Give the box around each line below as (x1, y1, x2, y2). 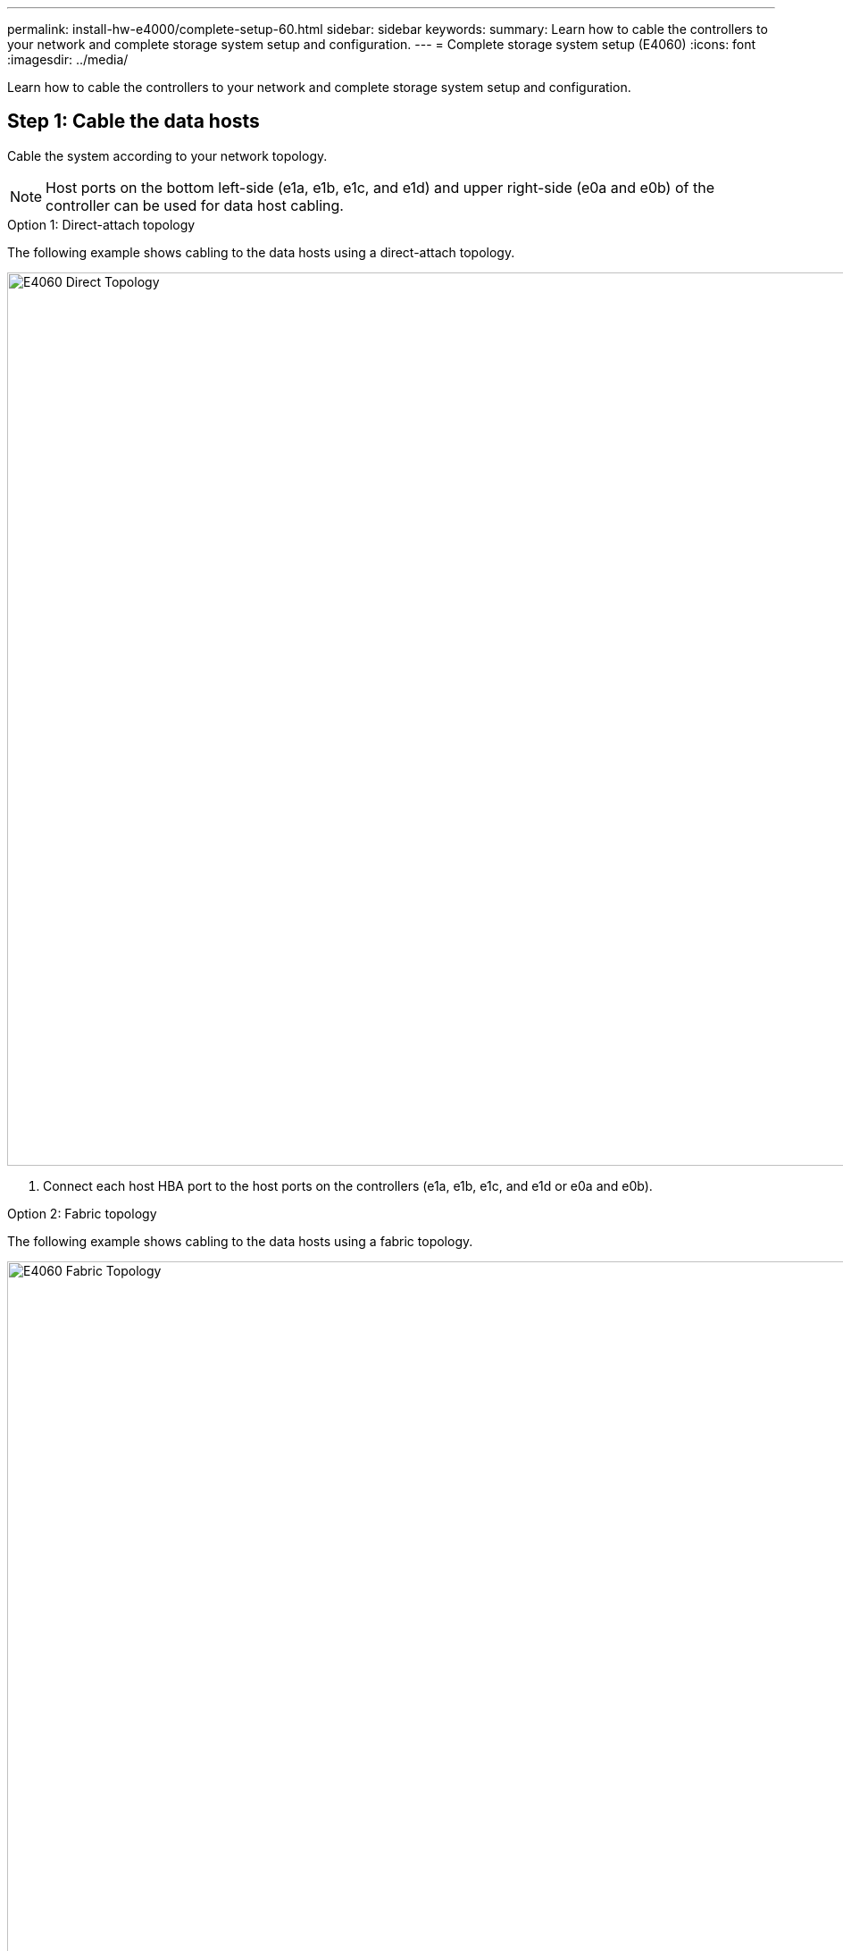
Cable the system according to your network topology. (7, 147, 328, 163)
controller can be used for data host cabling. (46, 196, 344, 214)
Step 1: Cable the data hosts (7, 110, 260, 133)
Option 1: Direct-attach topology (7, 216, 196, 232)
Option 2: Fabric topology (7, 1205, 157, 1221)
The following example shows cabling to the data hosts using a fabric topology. (7, 1233, 473, 1249)
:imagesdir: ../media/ (7, 52, 129, 67)
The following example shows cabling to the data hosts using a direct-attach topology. (7, 244, 515, 260)
